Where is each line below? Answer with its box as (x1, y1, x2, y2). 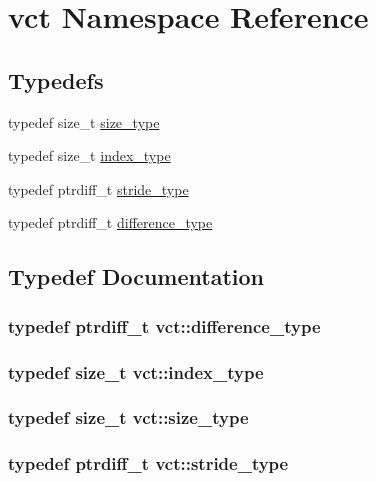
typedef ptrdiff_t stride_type (8, 178, 189, 199)
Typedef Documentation (8, 261, 264, 292)
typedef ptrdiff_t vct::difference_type (8, 313, 321, 338)
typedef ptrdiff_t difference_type (8, 212, 213, 233)
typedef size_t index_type (8, 145, 171, 166)
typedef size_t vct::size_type (8, 405, 249, 430)
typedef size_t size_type (8, 111, 160, 132)
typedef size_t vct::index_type (8, 359, 264, 384)
